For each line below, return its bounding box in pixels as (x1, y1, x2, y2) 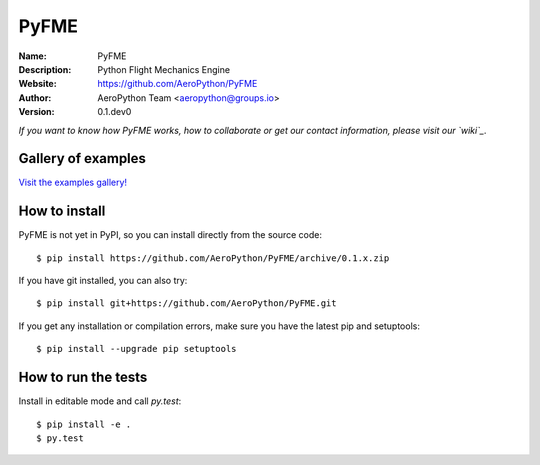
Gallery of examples (18, 150, 147, 167)
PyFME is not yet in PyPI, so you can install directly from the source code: (18, 229, 323, 241)
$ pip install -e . (36, 418, 132, 430)
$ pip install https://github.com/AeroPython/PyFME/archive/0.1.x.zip (36, 252, 390, 264)
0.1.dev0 (97, 106, 132, 118)
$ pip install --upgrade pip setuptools (36, 343, 237, 355)
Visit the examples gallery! (18, 176, 128, 189)
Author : (18, 91, 52, 104)
